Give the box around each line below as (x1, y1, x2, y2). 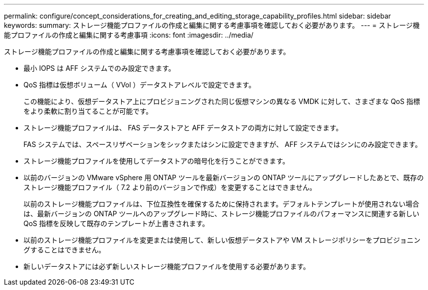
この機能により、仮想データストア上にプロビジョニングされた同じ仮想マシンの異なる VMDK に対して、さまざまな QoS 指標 (23, 97, 420, 105)
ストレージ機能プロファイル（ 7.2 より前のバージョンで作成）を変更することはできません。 (23, 183, 317, 191)
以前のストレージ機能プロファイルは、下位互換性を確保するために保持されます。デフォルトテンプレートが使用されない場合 (23, 200, 419, 208)
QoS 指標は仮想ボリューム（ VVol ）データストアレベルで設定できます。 (23, 81, 256, 89)
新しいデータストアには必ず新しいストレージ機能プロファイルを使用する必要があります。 (23, 262, 310, 270)
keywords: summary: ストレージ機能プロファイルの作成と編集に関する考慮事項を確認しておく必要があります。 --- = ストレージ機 (4, 21, 420, 29)
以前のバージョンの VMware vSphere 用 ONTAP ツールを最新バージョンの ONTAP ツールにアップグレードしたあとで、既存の (23, 173, 424, 182)
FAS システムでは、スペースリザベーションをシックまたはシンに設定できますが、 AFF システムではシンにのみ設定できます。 (23, 140, 422, 148)
